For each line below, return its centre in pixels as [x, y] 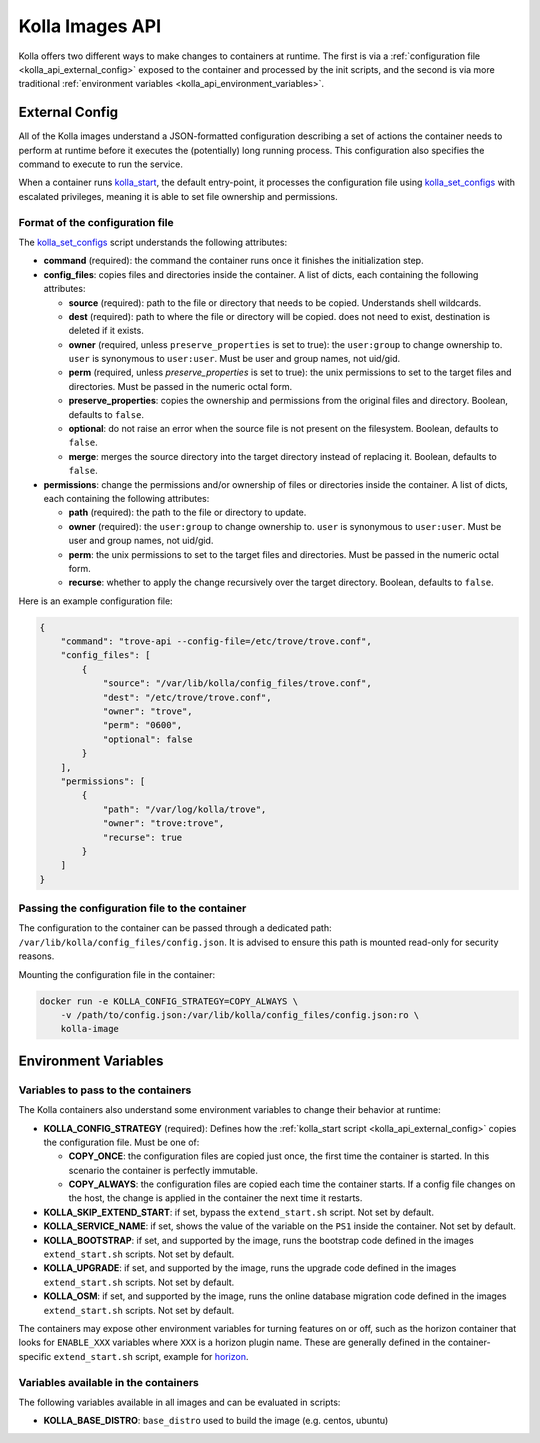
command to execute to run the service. [101, 164]
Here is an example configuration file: [96, 601]
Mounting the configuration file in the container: [117, 974]
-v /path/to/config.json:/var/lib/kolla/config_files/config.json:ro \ [240, 1015]
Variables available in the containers [108, 1382]
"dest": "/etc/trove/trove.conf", [187, 697]
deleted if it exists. [106, 331]
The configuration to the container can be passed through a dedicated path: [175, 928]
